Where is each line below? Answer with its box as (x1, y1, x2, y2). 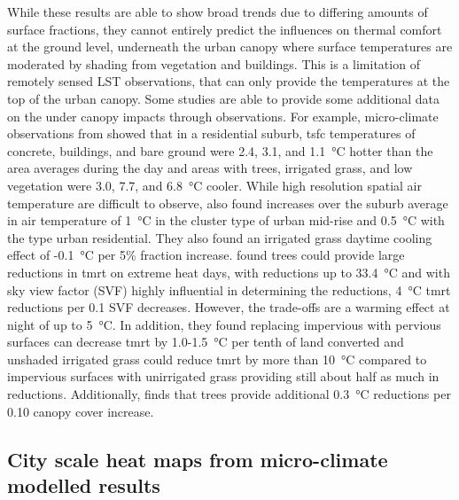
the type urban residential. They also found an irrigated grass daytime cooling (7, 228, 432, 246)
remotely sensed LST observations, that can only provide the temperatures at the (7, 72, 450, 90)
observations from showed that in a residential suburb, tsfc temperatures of (7, 124, 416, 143)
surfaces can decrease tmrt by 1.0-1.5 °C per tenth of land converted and (7, 332, 404, 351)
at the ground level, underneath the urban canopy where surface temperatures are (7, 37, 453, 56)
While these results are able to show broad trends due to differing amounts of (7, 3, 428, 20)
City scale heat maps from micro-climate (7, 445, 388, 473)
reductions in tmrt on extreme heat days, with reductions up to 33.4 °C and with (7, 262, 450, 281)
